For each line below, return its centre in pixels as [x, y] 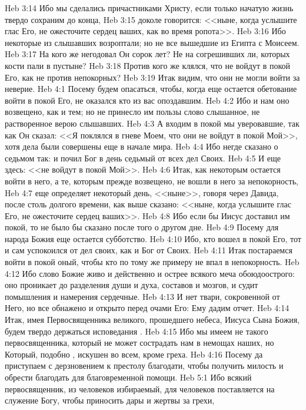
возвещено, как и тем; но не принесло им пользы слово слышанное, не [132, 112]
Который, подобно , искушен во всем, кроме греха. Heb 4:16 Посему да [134, 354]
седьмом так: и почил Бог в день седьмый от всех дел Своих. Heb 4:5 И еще [143, 158]
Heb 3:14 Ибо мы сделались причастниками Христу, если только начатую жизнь [149, 8]
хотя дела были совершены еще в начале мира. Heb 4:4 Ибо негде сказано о [142, 146]
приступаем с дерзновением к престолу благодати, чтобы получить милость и [144, 366]
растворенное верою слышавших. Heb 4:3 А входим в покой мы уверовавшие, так [152, 123]
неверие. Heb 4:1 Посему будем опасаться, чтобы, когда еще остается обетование [151, 89]
